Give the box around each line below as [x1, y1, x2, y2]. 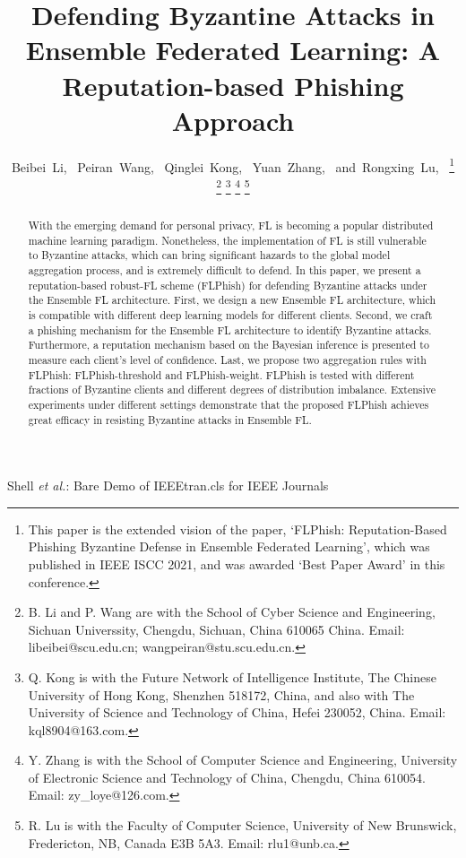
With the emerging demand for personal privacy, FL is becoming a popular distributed [28, 217, 434, 232]
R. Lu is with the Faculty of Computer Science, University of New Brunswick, [28, 816, 457, 835]
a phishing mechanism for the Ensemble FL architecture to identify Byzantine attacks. [28, 322, 432, 337]
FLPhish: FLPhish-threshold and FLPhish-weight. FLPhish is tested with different [28, 367, 415, 382]
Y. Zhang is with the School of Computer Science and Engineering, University [28, 750, 458, 769]
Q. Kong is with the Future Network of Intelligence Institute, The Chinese [28, 667, 436, 686]
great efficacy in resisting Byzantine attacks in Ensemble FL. [28, 412, 312, 427]
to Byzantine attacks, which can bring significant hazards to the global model [28, 247, 391, 263]
